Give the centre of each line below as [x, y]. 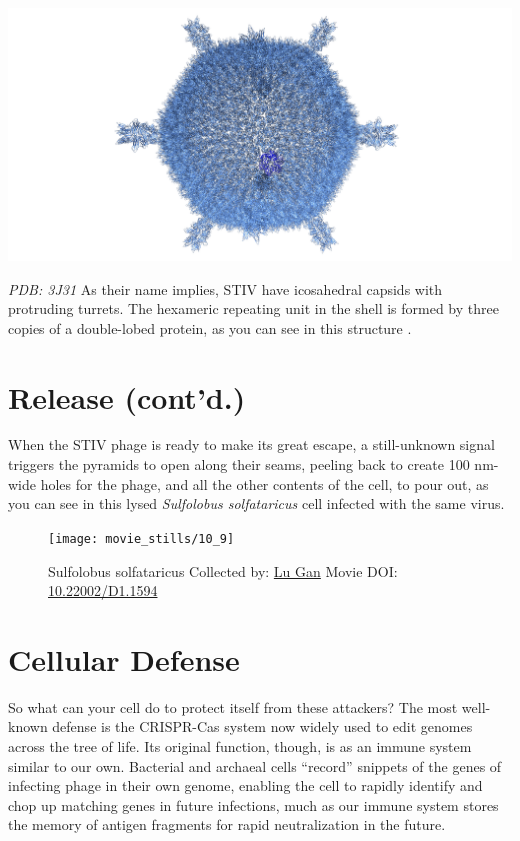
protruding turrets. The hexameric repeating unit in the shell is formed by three [253, 308]
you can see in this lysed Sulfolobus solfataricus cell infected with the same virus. [256, 503]
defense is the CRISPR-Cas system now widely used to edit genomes [262, 726]
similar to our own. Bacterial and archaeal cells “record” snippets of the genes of [255, 765]
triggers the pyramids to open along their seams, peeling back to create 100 [239, 464]
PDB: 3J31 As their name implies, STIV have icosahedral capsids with [225, 288]
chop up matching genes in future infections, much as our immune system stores [253, 804]
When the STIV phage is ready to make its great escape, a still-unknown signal [251, 444]
